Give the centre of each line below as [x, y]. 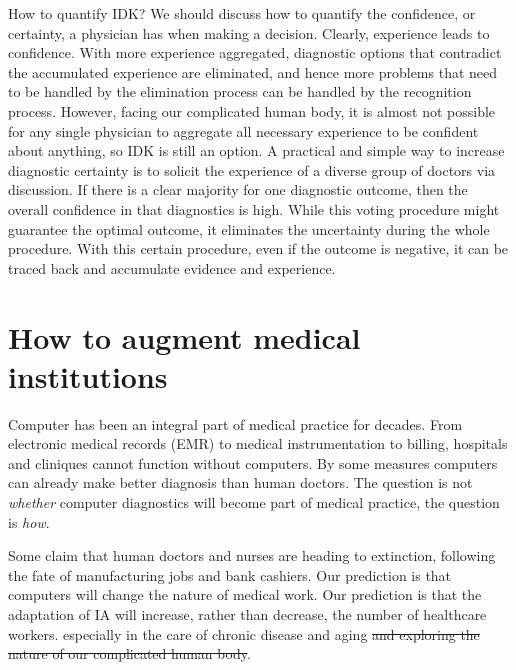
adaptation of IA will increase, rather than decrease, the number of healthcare [247, 613]
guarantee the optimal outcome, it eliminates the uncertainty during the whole [249, 228]
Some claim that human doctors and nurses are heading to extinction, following [252, 555]
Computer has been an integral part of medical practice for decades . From [235, 423]
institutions [88, 375]
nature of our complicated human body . [129, 653]
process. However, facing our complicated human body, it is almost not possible [252, 110]
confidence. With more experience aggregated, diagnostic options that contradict [255, 52]
